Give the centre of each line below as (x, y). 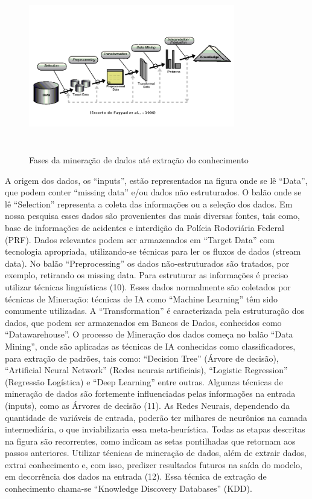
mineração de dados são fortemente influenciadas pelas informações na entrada (150, 393)
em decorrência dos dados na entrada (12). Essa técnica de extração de (136, 476)
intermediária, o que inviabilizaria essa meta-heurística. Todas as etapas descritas (155, 429)
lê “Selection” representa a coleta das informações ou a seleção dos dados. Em (149, 204)
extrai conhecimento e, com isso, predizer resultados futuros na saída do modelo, (154, 464)
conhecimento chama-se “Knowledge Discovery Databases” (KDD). (129, 488)
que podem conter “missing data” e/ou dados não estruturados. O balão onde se (153, 192)
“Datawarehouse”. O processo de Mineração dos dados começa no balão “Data (149, 334)
